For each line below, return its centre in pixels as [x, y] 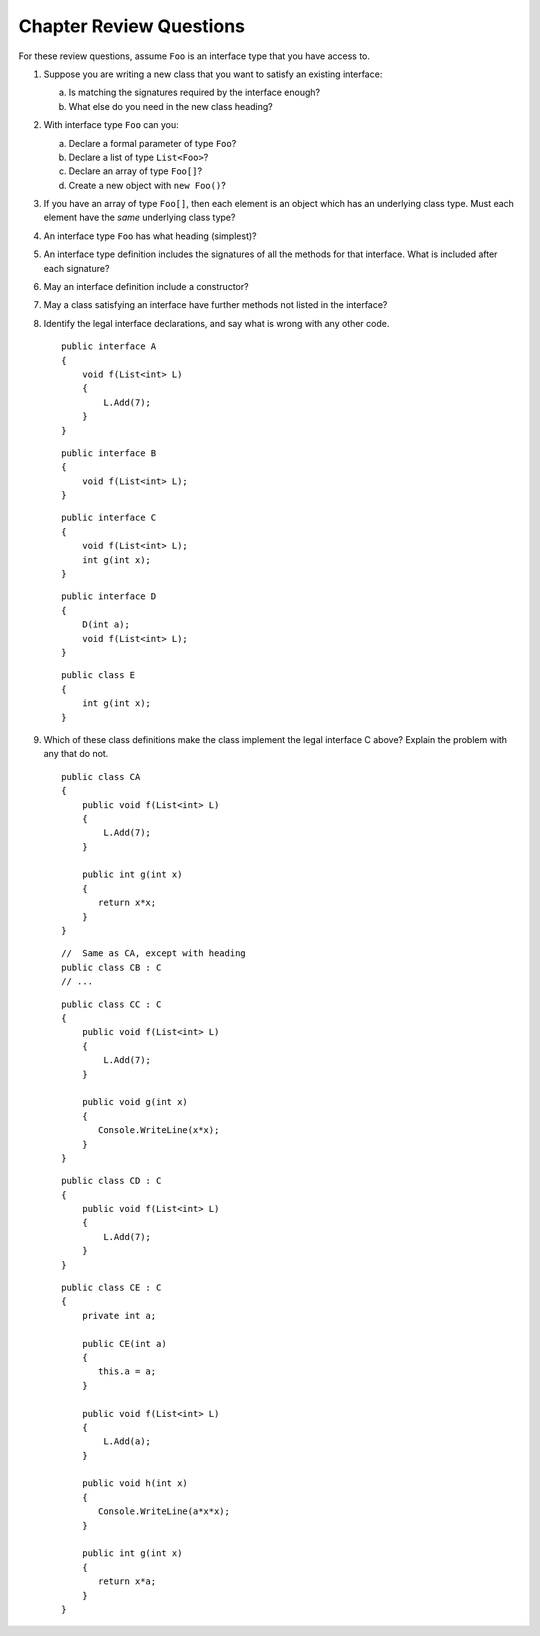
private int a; [119, 1315]
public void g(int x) [135, 1102]
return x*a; [127, 1581]
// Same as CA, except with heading [154, 953]
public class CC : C [111, 1004]
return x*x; [127, 903]
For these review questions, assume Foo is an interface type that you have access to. [194, 56]
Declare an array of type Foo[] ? [135, 171]
